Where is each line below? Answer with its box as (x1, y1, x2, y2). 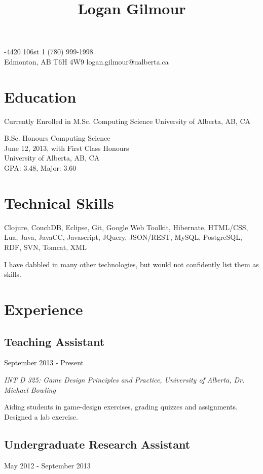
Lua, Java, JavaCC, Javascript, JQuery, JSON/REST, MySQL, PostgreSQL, (4, 232, 242, 242)
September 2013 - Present (4, 357, 84, 368)
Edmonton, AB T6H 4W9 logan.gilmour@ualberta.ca (4, 56, 169, 67)
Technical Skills (4, 192, 114, 213)
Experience (4, 298, 83, 319)
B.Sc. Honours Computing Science (4, 133, 110, 143)
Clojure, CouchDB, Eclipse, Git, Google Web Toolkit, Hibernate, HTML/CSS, (4, 222, 248, 232)
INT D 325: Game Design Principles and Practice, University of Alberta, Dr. (4, 374, 245, 385)
